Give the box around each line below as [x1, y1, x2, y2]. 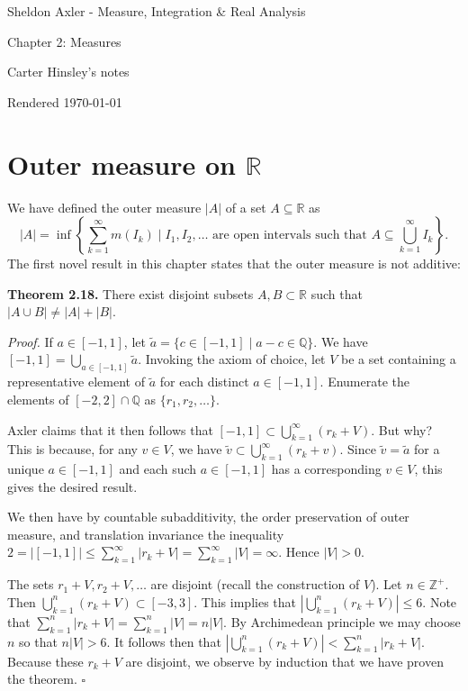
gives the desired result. [7, 477, 138, 496]
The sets [7, 575, 54, 594]
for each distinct [159, 372, 249, 391]
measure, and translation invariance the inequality [7, 524, 284, 543]
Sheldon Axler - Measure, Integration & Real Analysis [7, 2, 306, 20]
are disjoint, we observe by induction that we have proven [125, 651, 444, 670]
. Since [339, 440, 376, 459]
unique [7, 459, 44, 478]
